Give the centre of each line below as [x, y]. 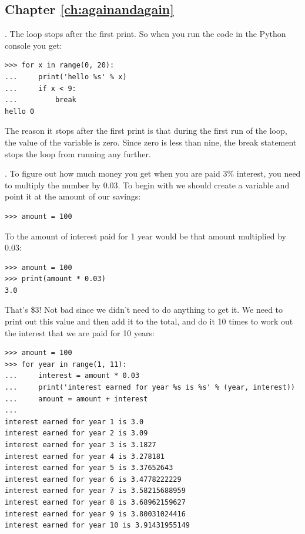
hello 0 [20, 111]
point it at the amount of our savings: [73, 196]
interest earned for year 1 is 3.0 [74, 422]
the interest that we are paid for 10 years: [80, 332]
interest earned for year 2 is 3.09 [76, 433]
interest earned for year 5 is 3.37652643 [89, 468]
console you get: [33, 45]
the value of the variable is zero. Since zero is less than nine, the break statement [151, 142]
